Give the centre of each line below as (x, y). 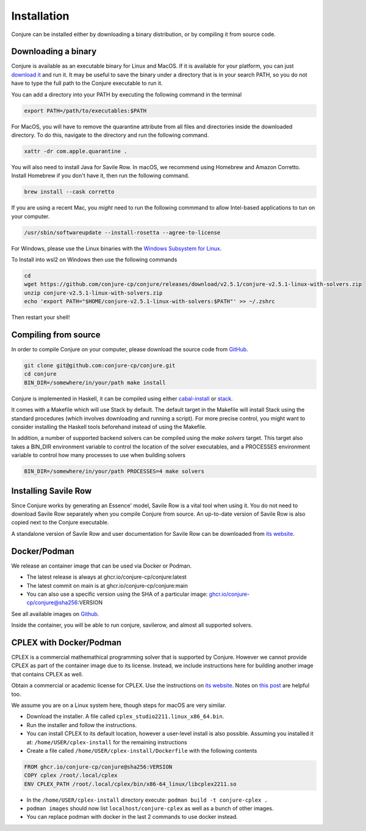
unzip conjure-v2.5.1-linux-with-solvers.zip (93, 293)
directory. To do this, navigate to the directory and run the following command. (110, 135)
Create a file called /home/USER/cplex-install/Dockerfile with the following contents (142, 750)
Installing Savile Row (52, 491)
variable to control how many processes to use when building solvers (99, 455)
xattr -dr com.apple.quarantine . (76, 151)
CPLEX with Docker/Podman (66, 642)
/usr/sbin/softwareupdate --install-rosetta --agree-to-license (122, 232)
